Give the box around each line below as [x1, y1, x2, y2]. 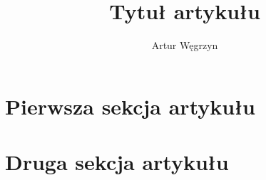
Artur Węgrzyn [151, 38, 218, 53]
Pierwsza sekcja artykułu [5, 91, 255, 120]
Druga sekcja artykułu [5, 147, 229, 176]
